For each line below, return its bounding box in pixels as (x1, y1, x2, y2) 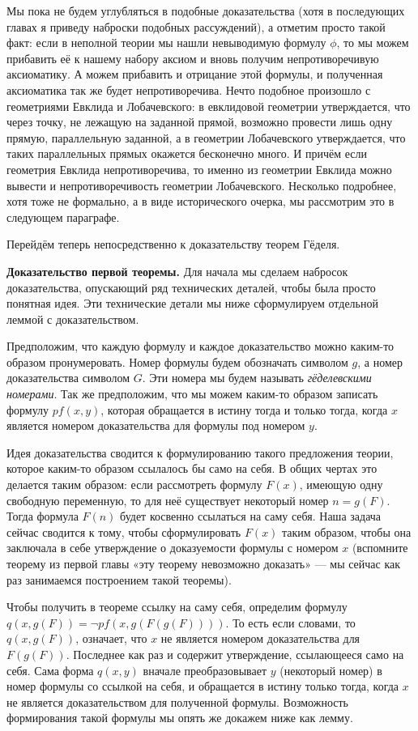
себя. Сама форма (6, 661, 94, 678)
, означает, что (75, 630, 147, 647)
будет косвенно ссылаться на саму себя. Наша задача (120, 508, 382, 525)
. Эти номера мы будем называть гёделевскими (142, 369, 372, 386)
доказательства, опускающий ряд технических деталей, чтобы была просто (6, 278, 376, 295)
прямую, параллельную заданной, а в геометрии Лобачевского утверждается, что (6, 129, 406, 146)
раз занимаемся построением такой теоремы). (6, 571, 232, 588)
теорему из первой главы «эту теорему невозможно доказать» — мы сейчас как (6, 555, 401, 572)
